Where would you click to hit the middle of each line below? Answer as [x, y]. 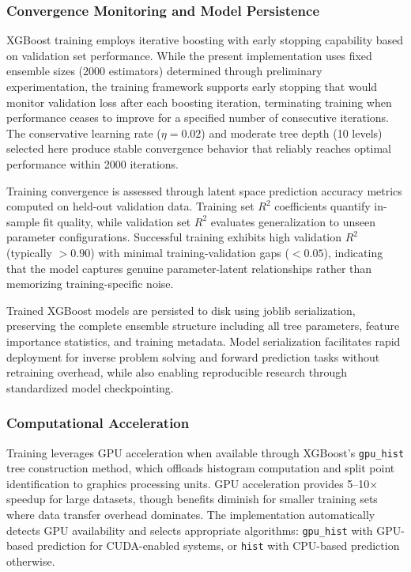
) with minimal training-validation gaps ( [190, 252]
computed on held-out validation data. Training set [130, 206]
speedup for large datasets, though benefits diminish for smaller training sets [192, 499]
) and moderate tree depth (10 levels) [292, 133]
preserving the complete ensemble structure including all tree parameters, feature [203, 326]
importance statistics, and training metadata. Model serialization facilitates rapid [204, 341]
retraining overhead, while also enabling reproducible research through [177, 372]
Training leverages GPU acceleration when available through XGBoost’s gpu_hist [205, 452]
